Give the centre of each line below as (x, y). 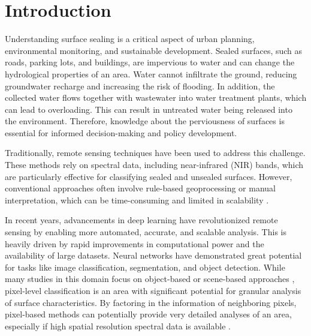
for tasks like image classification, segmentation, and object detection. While (145, 267)
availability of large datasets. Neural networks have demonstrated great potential (153, 255)
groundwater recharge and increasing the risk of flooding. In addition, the (140, 85)
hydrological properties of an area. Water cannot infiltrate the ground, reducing (151, 73)
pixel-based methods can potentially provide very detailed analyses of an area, (148, 314)
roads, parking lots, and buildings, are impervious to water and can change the (150, 62)
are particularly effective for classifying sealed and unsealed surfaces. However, (149, 176)
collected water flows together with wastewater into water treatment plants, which (156, 97)
